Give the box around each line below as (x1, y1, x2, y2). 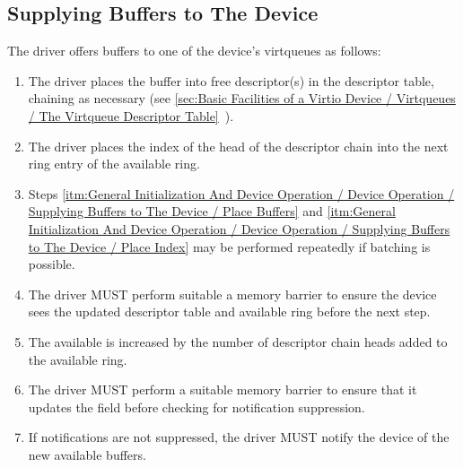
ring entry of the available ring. (28, 154, 200, 173)
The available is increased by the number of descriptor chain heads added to (28, 332, 448, 350)
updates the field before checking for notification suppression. (28, 397, 365, 416)
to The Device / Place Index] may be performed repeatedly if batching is (28, 237, 431, 255)
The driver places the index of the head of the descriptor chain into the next (28, 136, 449, 155)
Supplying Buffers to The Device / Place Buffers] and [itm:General (28, 202, 396, 221)
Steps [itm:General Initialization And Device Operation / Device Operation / (28, 184, 455, 203)
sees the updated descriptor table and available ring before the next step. (28, 302, 431, 321)
